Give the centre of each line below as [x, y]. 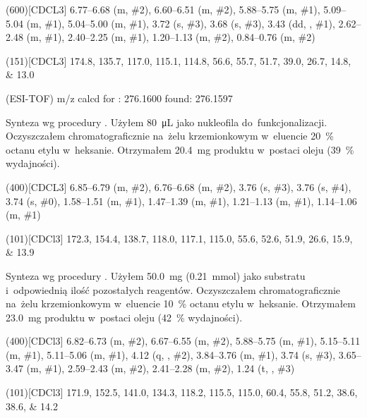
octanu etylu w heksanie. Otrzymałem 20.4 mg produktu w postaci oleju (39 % [180, 149]
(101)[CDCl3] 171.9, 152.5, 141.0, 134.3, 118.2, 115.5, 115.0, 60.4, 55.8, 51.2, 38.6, [182, 392]
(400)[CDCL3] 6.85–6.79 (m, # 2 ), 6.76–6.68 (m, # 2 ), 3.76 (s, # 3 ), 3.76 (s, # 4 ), [179, 186]
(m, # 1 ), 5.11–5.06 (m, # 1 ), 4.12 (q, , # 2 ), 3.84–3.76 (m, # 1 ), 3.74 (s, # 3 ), [171, 354]
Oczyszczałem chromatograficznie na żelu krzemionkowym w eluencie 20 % [170, 136]
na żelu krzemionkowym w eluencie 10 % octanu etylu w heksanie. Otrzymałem [181, 303]
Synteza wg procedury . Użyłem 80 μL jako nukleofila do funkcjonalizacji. [167, 122]
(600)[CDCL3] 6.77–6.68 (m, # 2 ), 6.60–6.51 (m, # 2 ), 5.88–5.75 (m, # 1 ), [163, 9]
